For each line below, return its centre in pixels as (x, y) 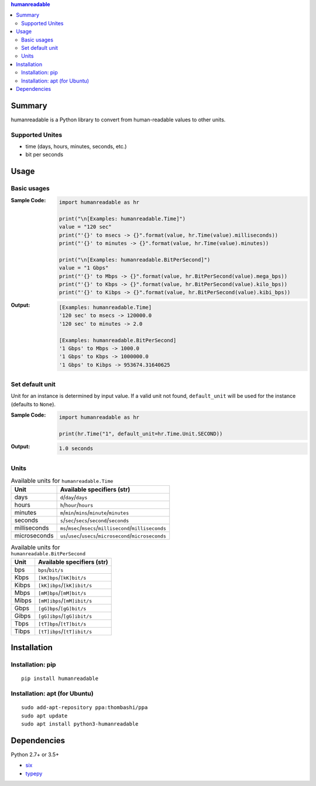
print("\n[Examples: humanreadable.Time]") (122, 219)
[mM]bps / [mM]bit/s (62, 593)
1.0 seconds (76, 449)
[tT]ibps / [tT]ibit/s (65, 631)
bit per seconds (44, 155)
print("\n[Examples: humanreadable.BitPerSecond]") (135, 260)
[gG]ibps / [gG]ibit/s (65, 615)
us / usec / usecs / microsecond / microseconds (113, 536)
